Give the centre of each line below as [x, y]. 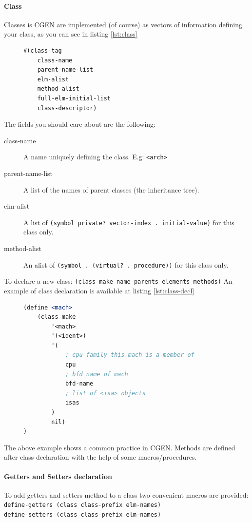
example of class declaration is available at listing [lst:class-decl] [99, 290]
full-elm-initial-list [74, 98]
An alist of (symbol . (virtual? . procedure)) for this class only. [126, 264]
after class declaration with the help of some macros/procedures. [100, 457]
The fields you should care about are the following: [80, 124]
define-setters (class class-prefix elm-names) [83, 515]
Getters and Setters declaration [58, 476]
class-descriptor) [67, 108]
